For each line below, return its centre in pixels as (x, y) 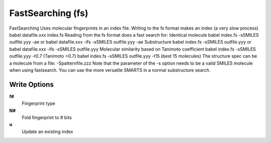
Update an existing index (47, 131)
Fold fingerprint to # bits (47, 117)
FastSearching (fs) (49, 13)
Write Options (31, 85)
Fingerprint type (38, 103)
